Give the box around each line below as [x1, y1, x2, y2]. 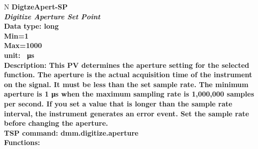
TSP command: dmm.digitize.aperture [4, 127, 139, 138]
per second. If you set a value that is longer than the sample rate [4, 98, 233, 108]
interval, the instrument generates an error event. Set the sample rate [4, 108, 249, 118]
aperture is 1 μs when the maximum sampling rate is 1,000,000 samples [4, 89, 255, 99]
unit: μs [4, 50, 34, 60]
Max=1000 [4, 40, 42, 50]
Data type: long [4, 21, 59, 31]
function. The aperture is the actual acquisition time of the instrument [4, 69, 253, 80]
